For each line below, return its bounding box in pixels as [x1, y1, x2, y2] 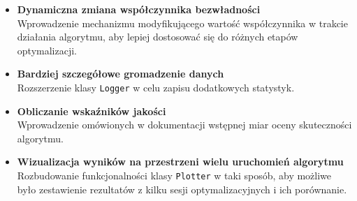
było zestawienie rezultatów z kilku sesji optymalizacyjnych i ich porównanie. [17, 181, 347, 196]
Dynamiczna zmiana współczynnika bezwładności [17, 2, 261, 16]
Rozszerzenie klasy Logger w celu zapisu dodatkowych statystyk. [17, 80, 295, 94]
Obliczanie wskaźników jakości [17, 103, 166, 118]
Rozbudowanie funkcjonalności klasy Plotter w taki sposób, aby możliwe [17, 168, 332, 182]
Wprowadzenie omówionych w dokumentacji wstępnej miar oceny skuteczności [17, 117, 352, 132]
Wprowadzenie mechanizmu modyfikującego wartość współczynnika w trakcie [17, 15, 348, 30]
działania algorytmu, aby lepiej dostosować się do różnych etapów [17, 29, 298, 44]
